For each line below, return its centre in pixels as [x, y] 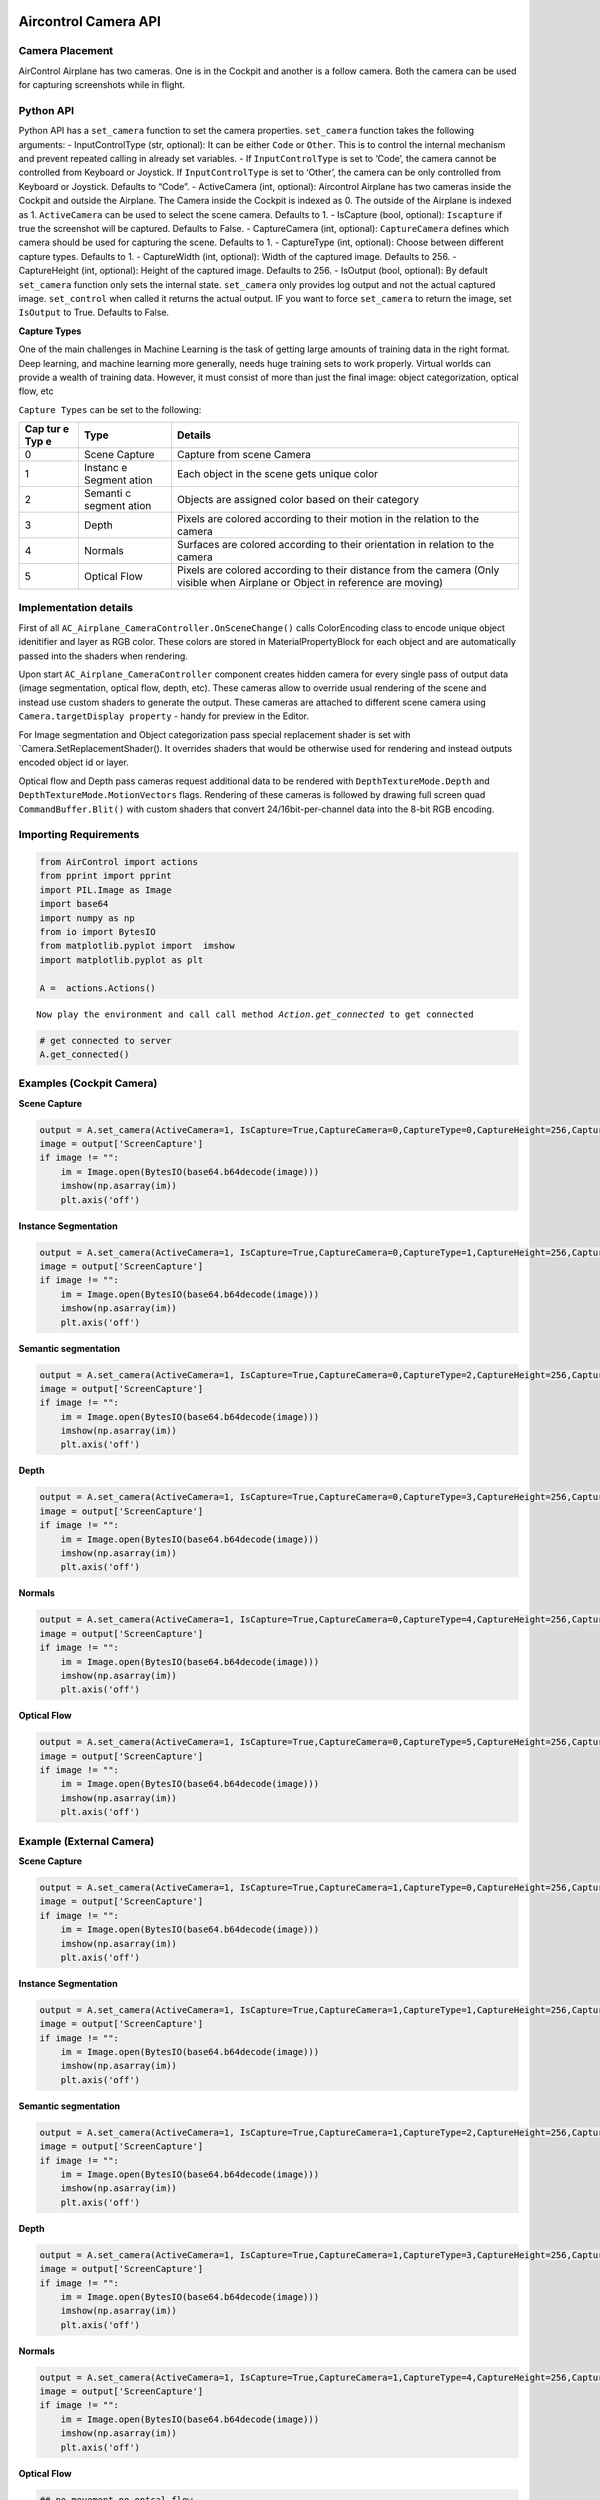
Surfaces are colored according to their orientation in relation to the [335, 545]
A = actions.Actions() [98, 988]
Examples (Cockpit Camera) [88, 1083]
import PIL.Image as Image [105, 889]
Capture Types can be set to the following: [110, 409]
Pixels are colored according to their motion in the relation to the [328, 519]
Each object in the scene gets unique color [277, 474]
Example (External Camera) [86, 1841]
